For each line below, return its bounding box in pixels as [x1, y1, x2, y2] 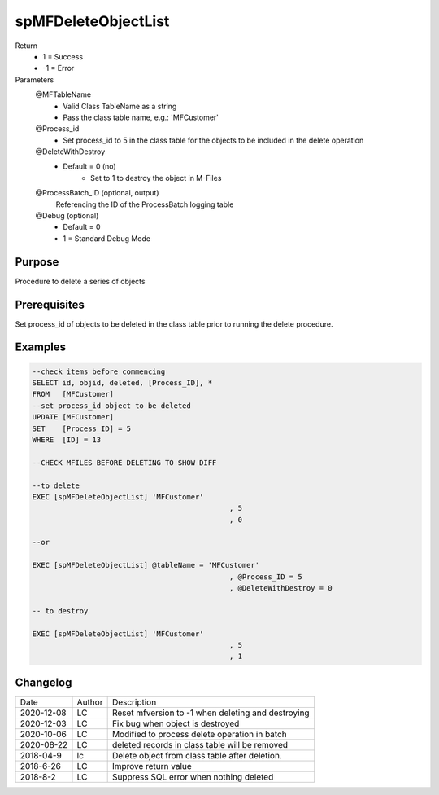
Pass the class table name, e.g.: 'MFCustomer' [63, 112, 219, 122]
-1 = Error [42, 64, 75, 73]
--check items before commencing [32, 367, 166, 376]
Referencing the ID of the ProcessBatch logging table [55, 200, 234, 209]
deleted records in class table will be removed [111, 739, 289, 750]
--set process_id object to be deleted [32, 401, 191, 411]
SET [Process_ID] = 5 [32, 424, 132, 433]
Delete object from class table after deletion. [111, 749, 282, 761]
